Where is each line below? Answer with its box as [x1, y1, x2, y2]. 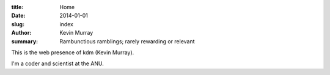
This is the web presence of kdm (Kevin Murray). [11, 49, 134, 56]
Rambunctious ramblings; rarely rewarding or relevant [59, 37, 195, 45]
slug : [11, 20, 24, 27]
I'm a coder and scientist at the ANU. [11, 60, 104, 67]
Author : [11, 29, 32, 37]
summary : [11, 37, 38, 45]
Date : [11, 12, 26, 20]
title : [11, 4, 24, 10]
